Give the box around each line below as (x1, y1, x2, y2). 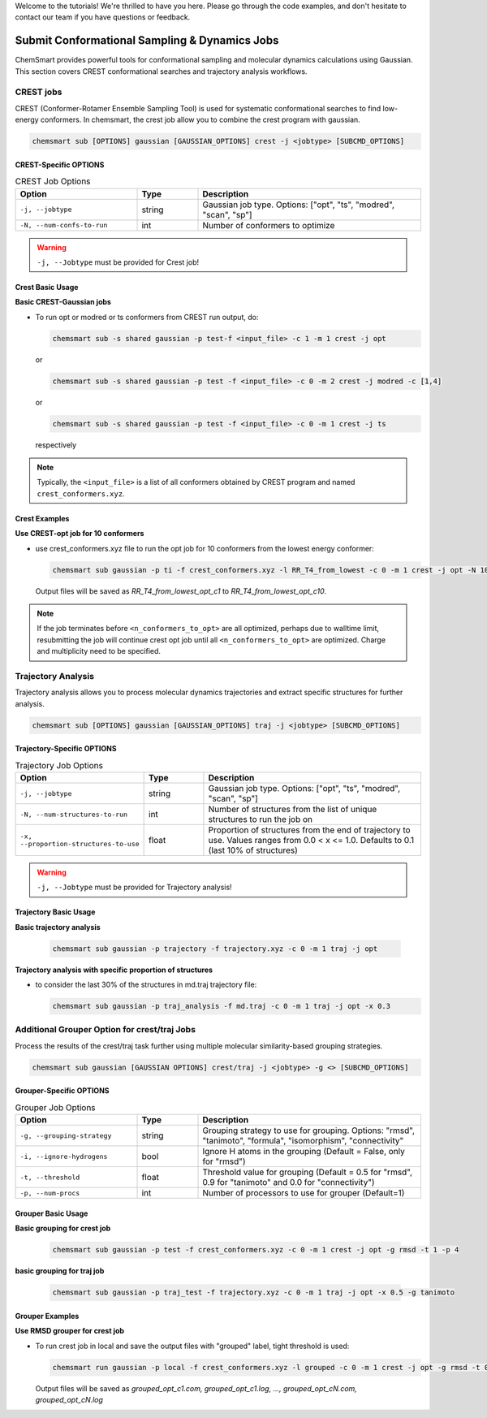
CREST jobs (15, 86, 62, 97)
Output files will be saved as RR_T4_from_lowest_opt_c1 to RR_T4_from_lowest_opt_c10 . (35, 586, 327, 596)
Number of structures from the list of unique (208, 804, 377, 815)
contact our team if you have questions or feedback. (15, 12, 191, 22)
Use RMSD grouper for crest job (15, 1326, 125, 1336)
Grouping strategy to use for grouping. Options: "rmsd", (202, 1125, 416, 1136)
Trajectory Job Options (15, 759, 103, 771)
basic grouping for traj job (15, 1266, 105, 1276)
